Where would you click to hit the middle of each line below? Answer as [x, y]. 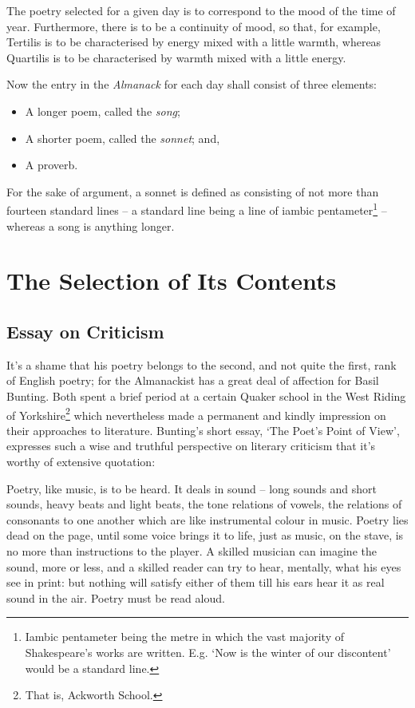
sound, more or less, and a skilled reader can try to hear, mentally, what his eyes [204, 566]
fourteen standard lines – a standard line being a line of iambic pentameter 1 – [197, 209]
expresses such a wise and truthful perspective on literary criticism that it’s [191, 446]
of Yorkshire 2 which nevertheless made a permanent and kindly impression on [196, 413]
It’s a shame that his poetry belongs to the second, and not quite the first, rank [202, 364]
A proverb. [51, 165]
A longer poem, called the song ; [103, 111]
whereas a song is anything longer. [91, 225]
